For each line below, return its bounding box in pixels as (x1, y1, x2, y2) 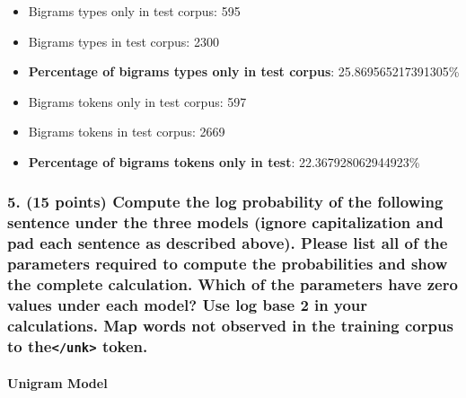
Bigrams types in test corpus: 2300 (28, 31, 219, 50)
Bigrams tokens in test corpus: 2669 (28, 122, 225, 141)
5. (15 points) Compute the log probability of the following (7, 190, 444, 213)
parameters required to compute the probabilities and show (7, 252, 448, 275)
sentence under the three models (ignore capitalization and (7, 211, 444, 234)
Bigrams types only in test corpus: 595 (28, 2, 241, 20)
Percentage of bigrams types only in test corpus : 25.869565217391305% (28, 62, 460, 81)
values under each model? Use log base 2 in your (7, 294, 368, 316)
